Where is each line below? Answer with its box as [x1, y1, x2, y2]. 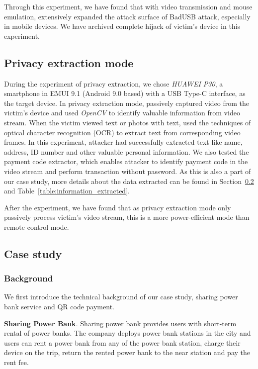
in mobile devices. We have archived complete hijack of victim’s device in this [4, 21, 241, 31]
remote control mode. [4, 221, 69, 232]
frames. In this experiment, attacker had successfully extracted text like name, [4, 137, 243, 147]
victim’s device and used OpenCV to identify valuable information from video [4, 107, 240, 118]
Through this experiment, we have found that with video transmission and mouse [4, 1, 253, 11]
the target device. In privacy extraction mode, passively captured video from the [4, 97, 250, 108]
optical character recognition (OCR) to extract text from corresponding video [4, 127, 241, 137]
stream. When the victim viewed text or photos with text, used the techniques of [4, 117, 251, 127]
